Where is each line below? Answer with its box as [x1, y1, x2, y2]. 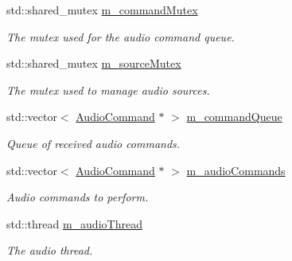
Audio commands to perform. [6, 189, 149, 205]
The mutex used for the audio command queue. [6, 28, 235, 45]
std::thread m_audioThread [6, 215, 142, 232]
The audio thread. [6, 242, 93, 259]
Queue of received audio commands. [6, 134, 181, 151]
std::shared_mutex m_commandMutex [6, 2, 198, 18]
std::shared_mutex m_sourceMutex [6, 55, 181, 72]
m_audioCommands [186, 162, 286, 178]
